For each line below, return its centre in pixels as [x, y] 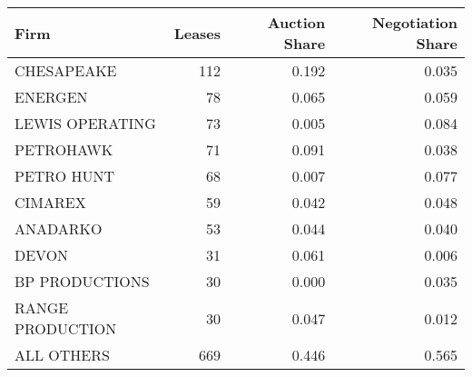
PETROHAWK [64, 149]
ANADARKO [59, 228]
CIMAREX [50, 202]
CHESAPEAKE [66, 70]
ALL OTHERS [62, 355]
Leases [197, 33]
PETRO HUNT [65, 176]
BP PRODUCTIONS [82, 281]
